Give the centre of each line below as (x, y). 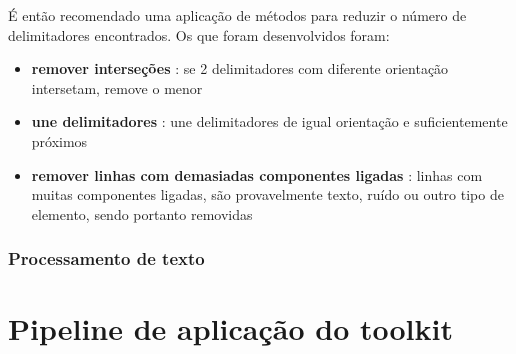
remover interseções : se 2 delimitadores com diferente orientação (240, 68)
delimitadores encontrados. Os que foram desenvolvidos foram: (199, 34)
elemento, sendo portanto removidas (142, 213)
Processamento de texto (106, 258)
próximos (59, 140)
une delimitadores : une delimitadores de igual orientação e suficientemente (269, 121)
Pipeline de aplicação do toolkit (230, 328)
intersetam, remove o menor (117, 87)
